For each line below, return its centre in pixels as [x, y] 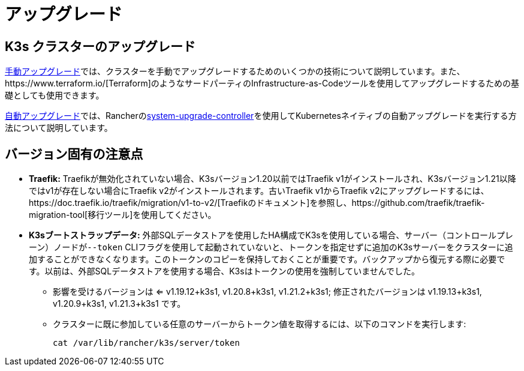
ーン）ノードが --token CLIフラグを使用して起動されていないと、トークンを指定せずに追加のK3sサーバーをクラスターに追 [271, 247]
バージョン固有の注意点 [74, 154]
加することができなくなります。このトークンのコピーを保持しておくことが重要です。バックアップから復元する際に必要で [267, 259]
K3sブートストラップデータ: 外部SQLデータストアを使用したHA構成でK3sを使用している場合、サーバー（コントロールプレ [271, 235]
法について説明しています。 [59, 128]
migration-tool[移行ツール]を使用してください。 [123, 215]
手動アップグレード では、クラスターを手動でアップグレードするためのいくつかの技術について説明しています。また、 [235, 71]
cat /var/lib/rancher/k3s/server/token [146, 343]
